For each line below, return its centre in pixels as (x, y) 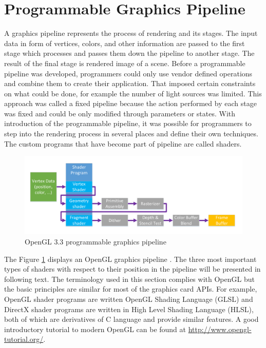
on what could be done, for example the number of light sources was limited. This (133, 93)
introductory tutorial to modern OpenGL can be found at (95, 329)
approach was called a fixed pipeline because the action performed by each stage (130, 103)
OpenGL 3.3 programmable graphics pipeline (96, 242)
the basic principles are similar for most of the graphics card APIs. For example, (131, 289)
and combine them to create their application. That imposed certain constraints (130, 83)
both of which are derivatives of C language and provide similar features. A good (131, 319)
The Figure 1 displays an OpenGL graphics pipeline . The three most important (130, 259)
